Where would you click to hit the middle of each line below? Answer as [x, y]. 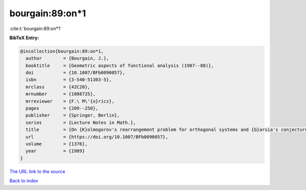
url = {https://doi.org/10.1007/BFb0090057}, [97, 137]
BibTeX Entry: [24, 38]
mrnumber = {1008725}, [61, 94]
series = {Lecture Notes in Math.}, [81, 123]
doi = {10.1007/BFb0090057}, [75, 73]
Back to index [24, 181]
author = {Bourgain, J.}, [67, 58]
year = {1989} [55, 151]
